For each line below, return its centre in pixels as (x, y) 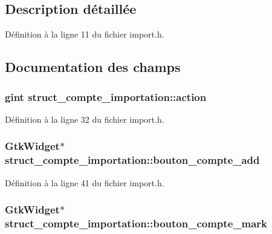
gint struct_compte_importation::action (106, 96)
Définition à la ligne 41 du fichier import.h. (85, 182)
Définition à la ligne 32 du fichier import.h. (85, 119)
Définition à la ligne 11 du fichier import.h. (85, 34)
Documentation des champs (93, 67)
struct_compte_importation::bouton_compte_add (132, 160)
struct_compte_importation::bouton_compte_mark (136, 223)
